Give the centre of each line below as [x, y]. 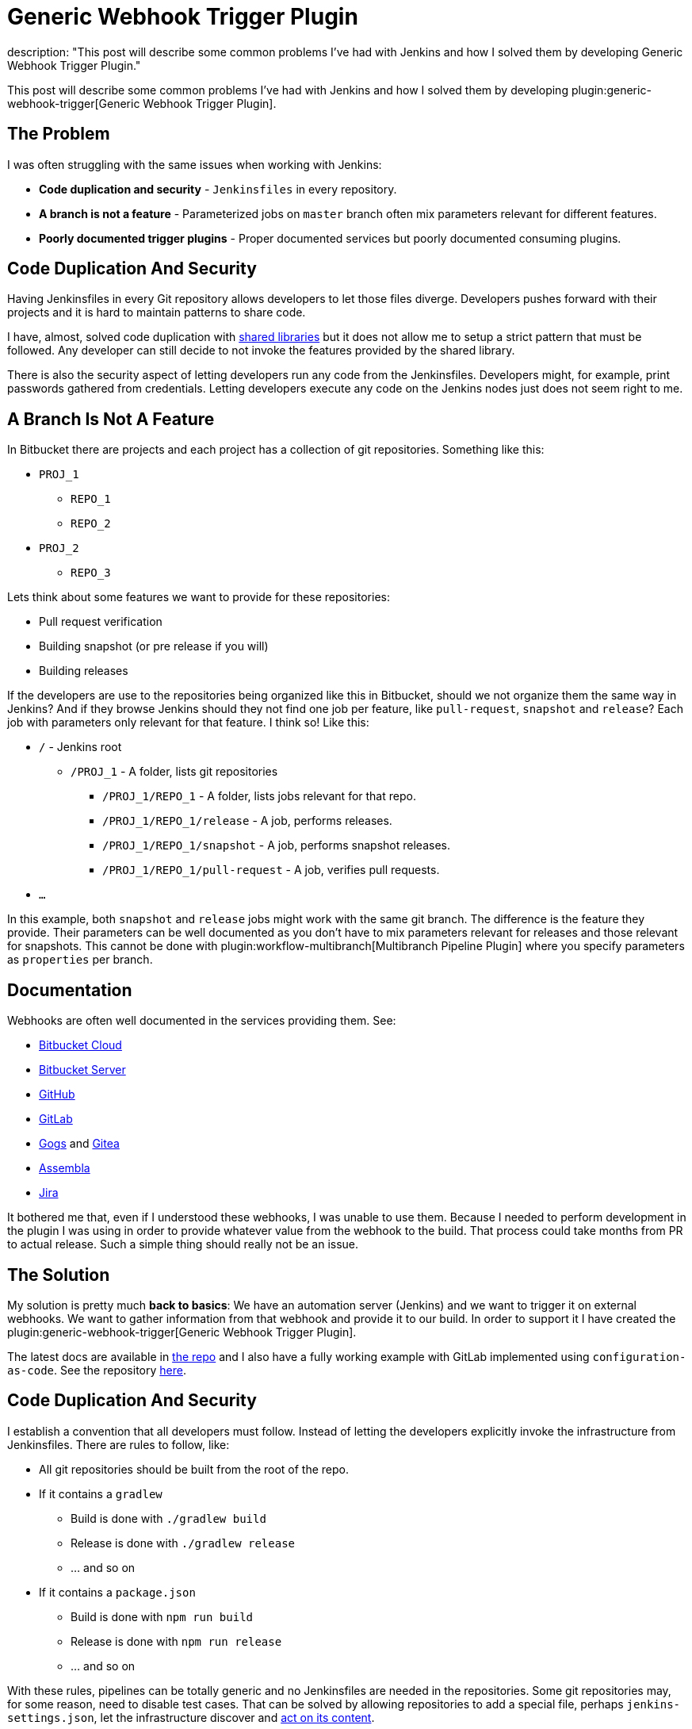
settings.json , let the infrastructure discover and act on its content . [191, 1717]
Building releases [84, 671]
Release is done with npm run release [176, 1641]
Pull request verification [101, 622]
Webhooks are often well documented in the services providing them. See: [202, 1021]
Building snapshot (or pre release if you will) [154, 646]
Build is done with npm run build [162, 1616]
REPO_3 [91, 573]
